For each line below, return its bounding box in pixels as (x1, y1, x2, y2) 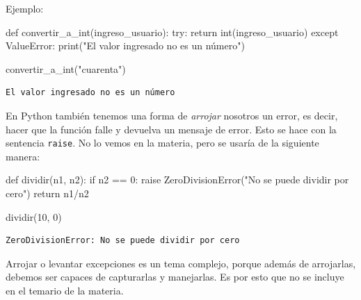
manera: (6, 149, 40, 163)
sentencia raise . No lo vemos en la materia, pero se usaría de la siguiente (6, 135, 319, 150)
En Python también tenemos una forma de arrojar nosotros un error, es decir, (6, 108, 338, 122)
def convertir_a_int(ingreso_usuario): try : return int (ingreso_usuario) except (6, 24, 339, 39)
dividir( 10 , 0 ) (6, 209, 62, 224)
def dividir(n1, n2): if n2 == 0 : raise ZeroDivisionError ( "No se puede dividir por (6, 172, 349, 187)
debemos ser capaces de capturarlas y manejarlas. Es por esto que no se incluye (6, 269, 344, 284)
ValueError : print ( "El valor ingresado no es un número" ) (6, 38, 245, 53)
